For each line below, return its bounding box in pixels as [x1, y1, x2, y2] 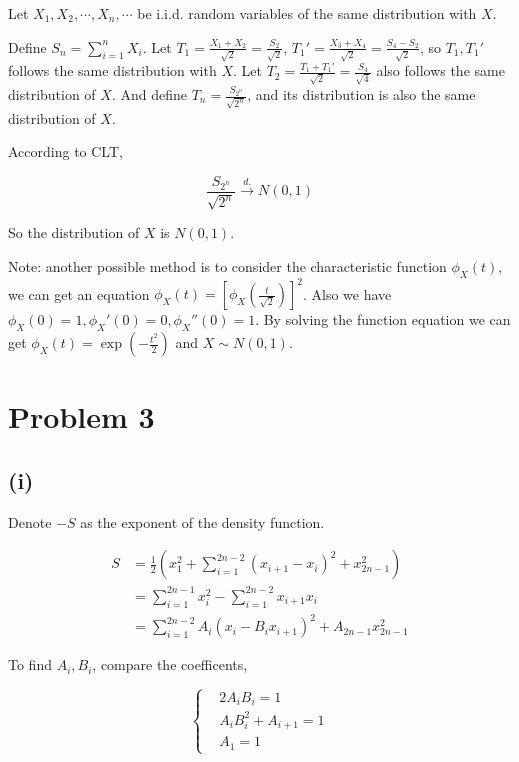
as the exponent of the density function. [80, 511, 325, 532]
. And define [111, 84, 187, 104]
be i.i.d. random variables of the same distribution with [137, 3, 477, 23]
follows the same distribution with [8, 60, 217, 81]
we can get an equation [8, 283, 150, 304]
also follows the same [376, 60, 505, 81]
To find [8, 654, 52, 675]
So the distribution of [8, 222, 140, 243]
